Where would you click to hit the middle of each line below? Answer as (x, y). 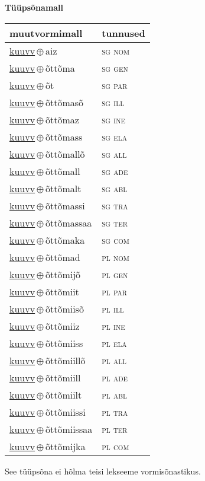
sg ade (115, 171)
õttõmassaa (69, 222)
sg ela (114, 136)
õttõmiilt (64, 394)
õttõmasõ (64, 102)
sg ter (115, 222)
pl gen (115, 274)
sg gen (115, 68)
